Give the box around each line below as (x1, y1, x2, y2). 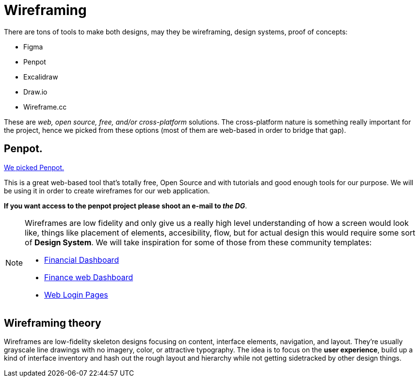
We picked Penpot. (4, 163, 64, 172)
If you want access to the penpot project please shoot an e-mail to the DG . (4, 201, 247, 210)
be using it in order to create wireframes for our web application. (4, 186, 210, 195)
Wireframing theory (4, 317, 101, 330)
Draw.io (23, 87, 48, 96)
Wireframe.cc (23, 102, 67, 111)
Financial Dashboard (44, 254, 119, 265)
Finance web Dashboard (44, 272, 133, 282)
